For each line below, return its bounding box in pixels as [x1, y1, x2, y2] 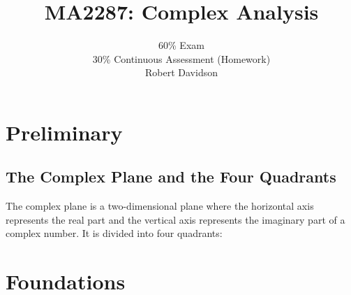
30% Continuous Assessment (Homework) [92, 51, 271, 66]
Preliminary [6, 117, 123, 146]
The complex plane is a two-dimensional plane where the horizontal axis [6, 199, 314, 213]
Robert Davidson [145, 65, 218, 80]
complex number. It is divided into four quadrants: [6, 226, 223, 240]
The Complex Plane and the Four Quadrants [6, 166, 336, 187]
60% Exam [158, 38, 204, 52]
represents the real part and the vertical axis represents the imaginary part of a [6, 212, 345, 226]
